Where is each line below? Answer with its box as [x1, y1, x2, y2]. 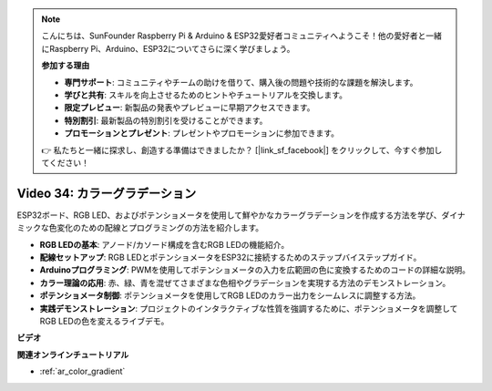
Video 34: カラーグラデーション [16, 185, 197, 201]
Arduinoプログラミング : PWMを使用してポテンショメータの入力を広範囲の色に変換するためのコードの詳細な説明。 [39, 264, 471, 275]
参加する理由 [41, 60, 90, 71]
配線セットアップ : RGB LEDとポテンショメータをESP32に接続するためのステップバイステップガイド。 [39, 252, 422, 262]
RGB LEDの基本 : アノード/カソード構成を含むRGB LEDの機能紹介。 [39, 239, 290, 250]
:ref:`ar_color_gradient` [39, 365, 126, 377]
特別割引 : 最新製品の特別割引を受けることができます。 [64, 115, 268, 126]
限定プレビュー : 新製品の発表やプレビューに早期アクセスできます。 [64, 102, 315, 113]
